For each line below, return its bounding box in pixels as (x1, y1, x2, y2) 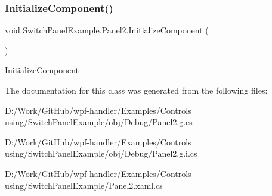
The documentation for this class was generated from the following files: (5, 84, 268, 96)
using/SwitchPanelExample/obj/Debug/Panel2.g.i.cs (5, 147, 197, 160)
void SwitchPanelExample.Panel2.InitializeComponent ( (5, 24, 209, 36)
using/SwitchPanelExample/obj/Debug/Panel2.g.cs (5, 116, 193, 128)
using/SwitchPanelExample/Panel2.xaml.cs (5, 179, 163, 191)
